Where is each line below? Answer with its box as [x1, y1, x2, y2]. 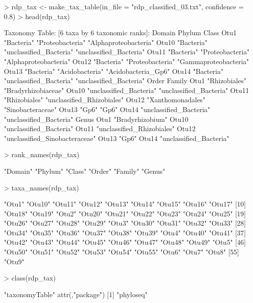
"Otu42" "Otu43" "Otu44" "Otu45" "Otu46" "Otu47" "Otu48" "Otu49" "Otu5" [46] [4, 237, 246, 247]
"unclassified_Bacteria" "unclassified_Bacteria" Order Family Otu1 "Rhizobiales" [4, 75, 247, 86]
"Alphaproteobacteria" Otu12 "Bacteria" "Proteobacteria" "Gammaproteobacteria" [4, 56, 249, 66]
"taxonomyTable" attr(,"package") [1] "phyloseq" [4, 289, 148, 299]
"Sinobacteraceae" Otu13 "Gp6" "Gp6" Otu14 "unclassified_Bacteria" [4, 104, 210, 114]
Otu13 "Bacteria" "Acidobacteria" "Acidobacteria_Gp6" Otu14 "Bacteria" [4, 66, 224, 76]
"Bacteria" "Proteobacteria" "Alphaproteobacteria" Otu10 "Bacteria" [4, 37, 207, 47]
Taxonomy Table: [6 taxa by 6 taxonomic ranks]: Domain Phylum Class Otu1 [4, 27, 237, 38]
